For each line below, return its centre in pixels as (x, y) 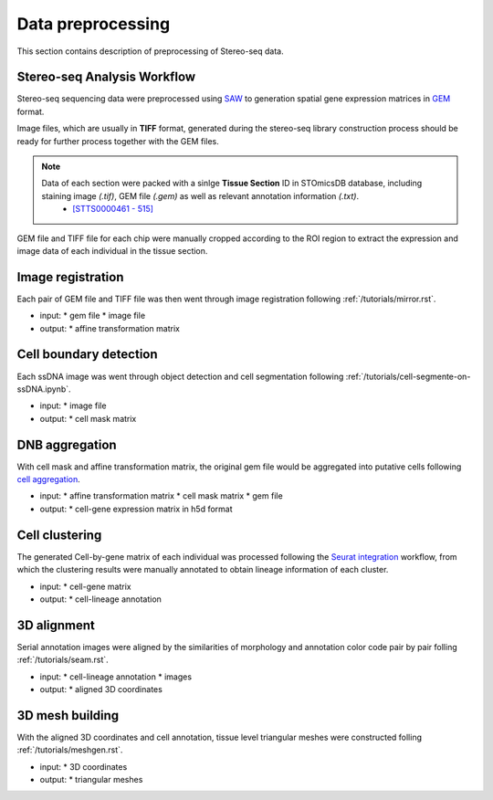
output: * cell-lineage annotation (100, 599)
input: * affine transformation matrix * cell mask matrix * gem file (161, 496)
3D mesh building (68, 716)
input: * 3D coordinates (84, 766)
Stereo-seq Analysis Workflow (106, 77)
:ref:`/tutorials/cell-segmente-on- (408, 376)
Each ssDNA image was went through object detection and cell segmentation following (180, 376)
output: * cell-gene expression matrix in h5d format (136, 509)
